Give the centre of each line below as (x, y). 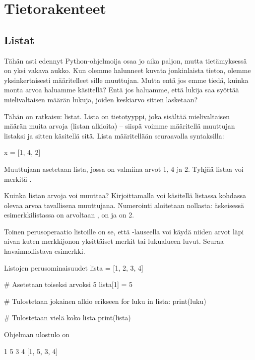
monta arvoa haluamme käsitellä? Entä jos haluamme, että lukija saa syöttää (122, 90)
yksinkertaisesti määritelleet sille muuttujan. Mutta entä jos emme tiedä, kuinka (126, 80)
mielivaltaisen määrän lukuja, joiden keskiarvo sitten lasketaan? (101, 99)
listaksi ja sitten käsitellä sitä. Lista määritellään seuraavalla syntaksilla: (114, 135)
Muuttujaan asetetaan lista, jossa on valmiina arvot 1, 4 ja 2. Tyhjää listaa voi (124, 169)
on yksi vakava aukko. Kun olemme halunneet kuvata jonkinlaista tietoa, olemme (127, 70)
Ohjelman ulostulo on (37, 334)
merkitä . (18, 179)
